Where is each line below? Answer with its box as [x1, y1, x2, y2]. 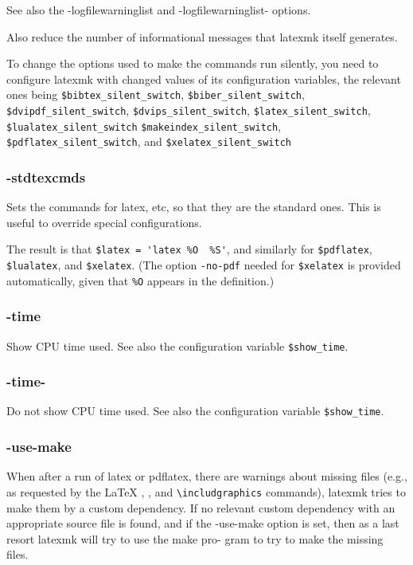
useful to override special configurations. [6, 214, 202, 230]
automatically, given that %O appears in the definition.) [6, 272, 275, 288]
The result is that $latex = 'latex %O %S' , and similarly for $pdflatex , [6, 241, 372, 257]
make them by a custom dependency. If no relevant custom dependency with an [6, 499, 395, 516]
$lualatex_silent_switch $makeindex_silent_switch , [6, 117, 282, 134]
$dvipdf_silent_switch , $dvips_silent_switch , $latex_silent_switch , [6, 102, 371, 119]
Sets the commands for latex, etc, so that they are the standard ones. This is [6, 198, 381, 215]
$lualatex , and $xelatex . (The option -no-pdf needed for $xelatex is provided [6, 257, 401, 273]
